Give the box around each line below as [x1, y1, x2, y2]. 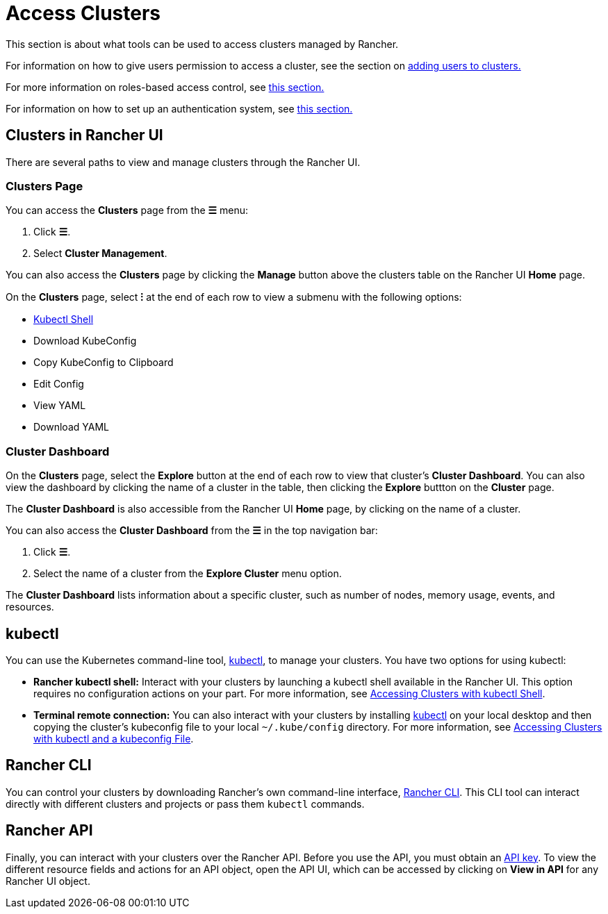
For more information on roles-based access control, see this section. [6, 81, 324, 93]
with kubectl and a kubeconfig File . [33, 732, 194, 745]
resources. [6, 601, 54, 613]
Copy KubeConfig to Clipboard [33, 356, 174, 369]
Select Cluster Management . [33, 247, 167, 260]
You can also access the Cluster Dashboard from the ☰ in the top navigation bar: [6, 524, 378, 537]
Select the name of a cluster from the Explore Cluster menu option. [33, 567, 342, 580]
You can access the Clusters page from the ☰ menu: [6, 204, 249, 217]
